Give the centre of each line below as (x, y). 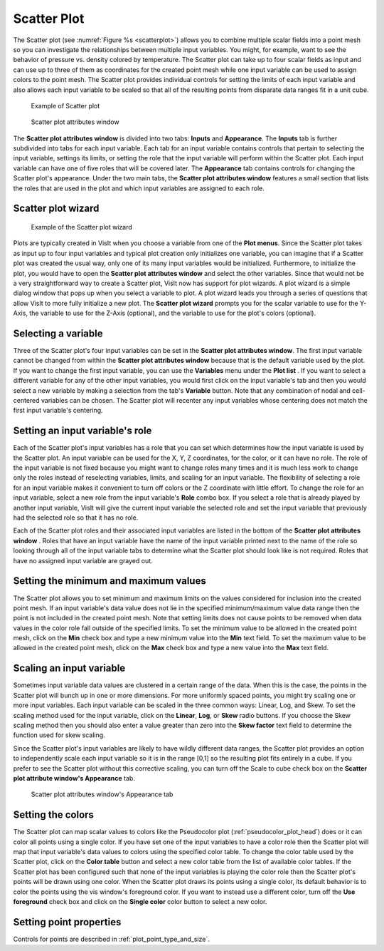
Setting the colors (53, 815)
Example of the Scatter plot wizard (82, 227)
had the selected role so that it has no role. (76, 518)
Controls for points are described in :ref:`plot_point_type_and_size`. (111, 939)
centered (26, 401)
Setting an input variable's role (82, 431)
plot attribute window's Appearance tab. (74, 778)
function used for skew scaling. (59, 735)
